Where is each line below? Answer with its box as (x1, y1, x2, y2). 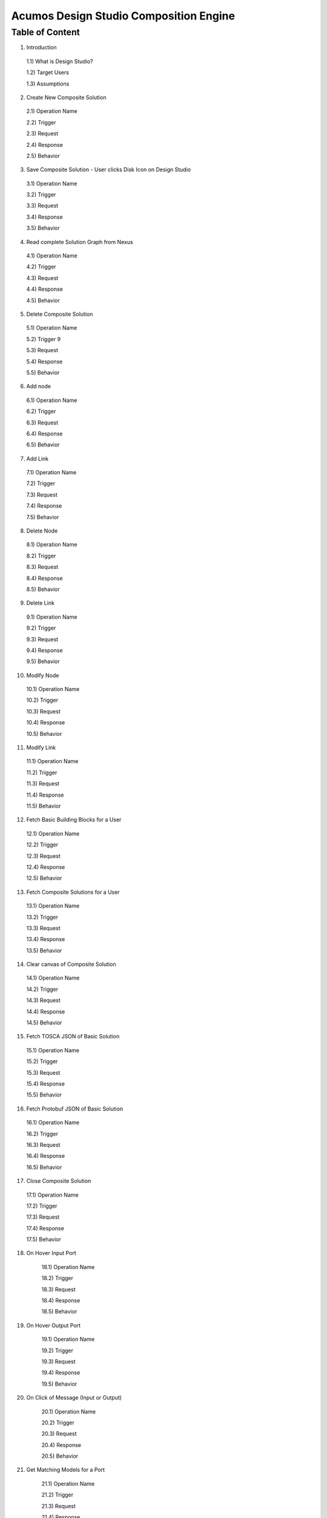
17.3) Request (26, 1213, 60, 1220)
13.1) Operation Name (26, 902, 80, 910)
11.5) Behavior (26, 802, 61, 809)
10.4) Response (26, 719, 65, 726)
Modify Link (26, 744, 56, 751)
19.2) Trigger (41, 1347, 74, 1354)
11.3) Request (26, 780, 60, 788)
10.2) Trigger (26, 696, 59, 704)
